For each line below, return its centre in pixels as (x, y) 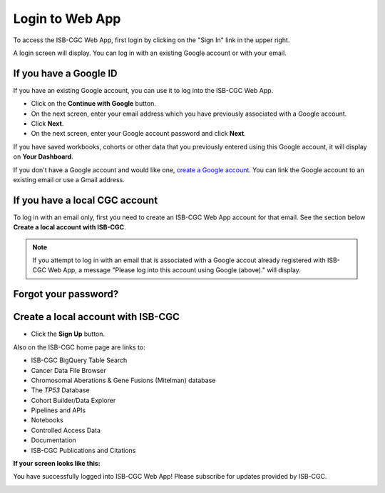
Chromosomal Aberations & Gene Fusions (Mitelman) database (123, 380)
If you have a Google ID (65, 73)
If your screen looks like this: (57, 464)
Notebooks (47, 420)
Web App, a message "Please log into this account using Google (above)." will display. (174, 270)
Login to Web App (67, 19)
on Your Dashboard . (43, 156)
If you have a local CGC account (86, 200)
